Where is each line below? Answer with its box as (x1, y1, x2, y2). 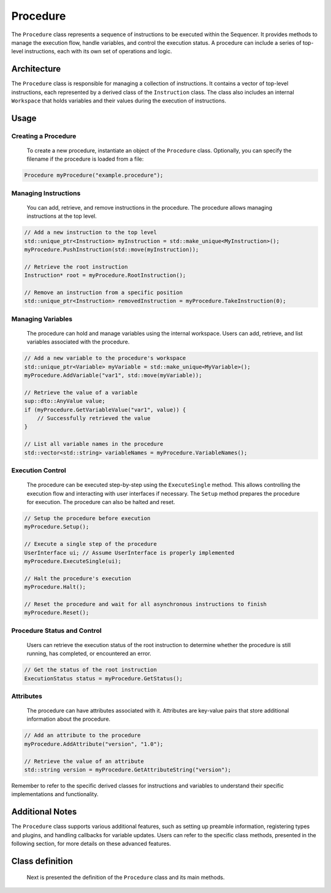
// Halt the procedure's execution (24, 575, 131, 582)
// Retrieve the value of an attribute (24, 757, 144, 765)
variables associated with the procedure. (26, 338, 130, 346)
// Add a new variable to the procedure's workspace (24, 355, 186, 362)
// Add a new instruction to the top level (24, 229, 158, 236)
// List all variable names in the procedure (24, 440, 164, 448)
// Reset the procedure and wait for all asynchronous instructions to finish (24, 600, 267, 607)
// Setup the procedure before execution (24, 515, 151, 521)
